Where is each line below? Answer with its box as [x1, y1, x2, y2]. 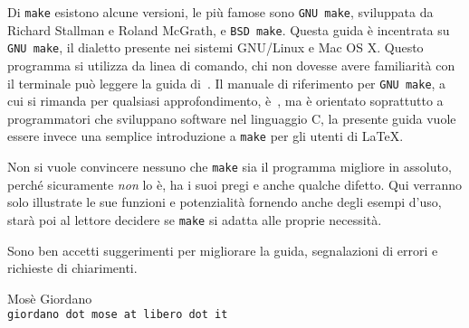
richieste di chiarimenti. [7, 258, 138, 277]
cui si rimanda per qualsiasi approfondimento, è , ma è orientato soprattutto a [7, 91, 444, 110]
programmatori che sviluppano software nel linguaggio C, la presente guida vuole [7, 108, 456, 127]
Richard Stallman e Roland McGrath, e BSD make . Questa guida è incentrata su [7, 20, 450, 39]
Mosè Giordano [7, 288, 92, 307]
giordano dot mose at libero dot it [7, 308, 228, 322]
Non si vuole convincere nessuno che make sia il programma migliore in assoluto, [7, 157, 452, 176]
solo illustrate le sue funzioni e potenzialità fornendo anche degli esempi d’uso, [7, 192, 442, 211]
